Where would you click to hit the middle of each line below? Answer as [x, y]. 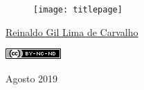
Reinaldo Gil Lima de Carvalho [72, 31]
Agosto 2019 [32, 78]
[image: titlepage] [78, 10]
